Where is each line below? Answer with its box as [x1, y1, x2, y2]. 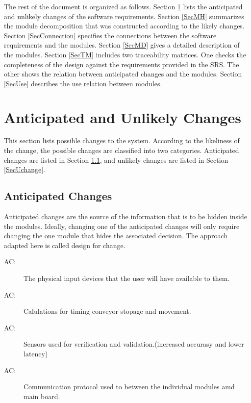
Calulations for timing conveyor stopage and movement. [24, 306, 191, 316]
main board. [24, 391, 60, 401]
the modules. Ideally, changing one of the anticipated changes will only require [4, 221, 240, 231]
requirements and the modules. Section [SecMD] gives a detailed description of [4, 40, 240, 50]
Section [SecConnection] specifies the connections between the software [4, 30, 217, 40]
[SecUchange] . [4, 164, 46, 175]
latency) [24, 348, 48, 358]
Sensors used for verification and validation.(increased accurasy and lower [24, 339, 244, 349]
